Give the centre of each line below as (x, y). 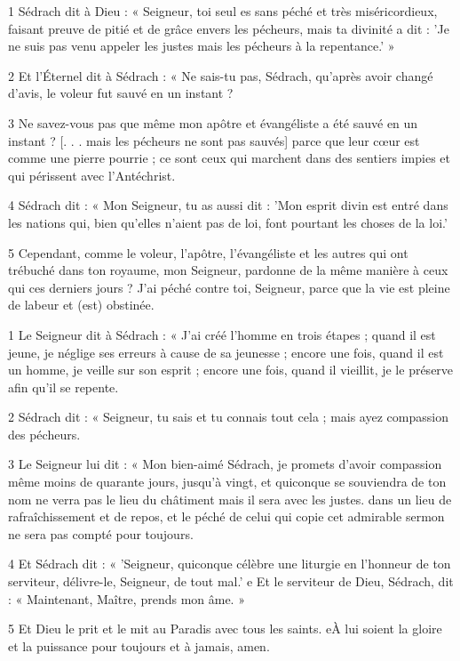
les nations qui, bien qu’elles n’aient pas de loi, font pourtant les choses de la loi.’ (228, 222)
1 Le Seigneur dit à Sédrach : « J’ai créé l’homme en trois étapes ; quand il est (222, 334)
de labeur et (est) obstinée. (81, 305)
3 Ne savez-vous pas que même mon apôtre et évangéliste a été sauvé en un (213, 122)
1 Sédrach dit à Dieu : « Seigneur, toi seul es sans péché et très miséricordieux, (223, 11)
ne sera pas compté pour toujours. (101, 533)
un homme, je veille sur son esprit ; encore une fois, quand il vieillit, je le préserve (231, 370)
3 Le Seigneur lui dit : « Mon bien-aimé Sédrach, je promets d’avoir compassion (225, 464)
